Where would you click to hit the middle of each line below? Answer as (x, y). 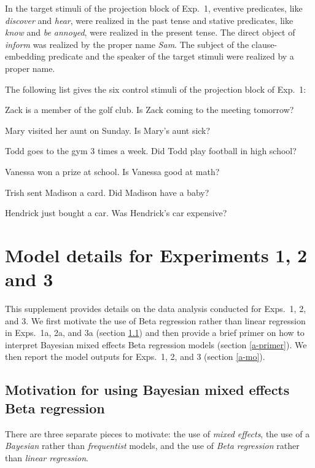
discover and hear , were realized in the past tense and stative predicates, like (149, 20)
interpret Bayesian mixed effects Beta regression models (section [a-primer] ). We (156, 344)
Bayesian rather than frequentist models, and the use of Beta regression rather (152, 446)
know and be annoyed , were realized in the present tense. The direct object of (150, 32)
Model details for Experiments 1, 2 (156, 255)
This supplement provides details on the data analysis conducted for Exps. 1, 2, (156, 309)
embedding (25, 56)
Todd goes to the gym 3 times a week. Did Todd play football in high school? (151, 151)
